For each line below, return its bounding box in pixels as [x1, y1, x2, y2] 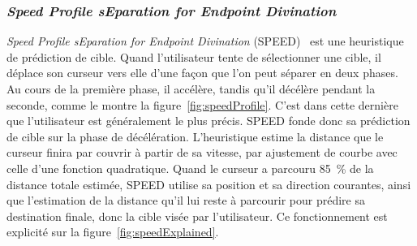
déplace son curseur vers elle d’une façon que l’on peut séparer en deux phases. [6, 64, 398, 81]
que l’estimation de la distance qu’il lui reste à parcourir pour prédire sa [6, 192, 365, 209]
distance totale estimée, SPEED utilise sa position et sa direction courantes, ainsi [6, 175, 411, 192]
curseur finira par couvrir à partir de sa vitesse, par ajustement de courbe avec [6, 144, 398, 161]
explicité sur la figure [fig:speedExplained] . [6, 223, 219, 240]
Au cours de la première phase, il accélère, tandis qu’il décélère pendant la [6, 80, 376, 97]
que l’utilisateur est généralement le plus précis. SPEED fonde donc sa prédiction [6, 112, 411, 129]
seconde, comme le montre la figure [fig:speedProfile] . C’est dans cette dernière [6, 96, 398, 113]
